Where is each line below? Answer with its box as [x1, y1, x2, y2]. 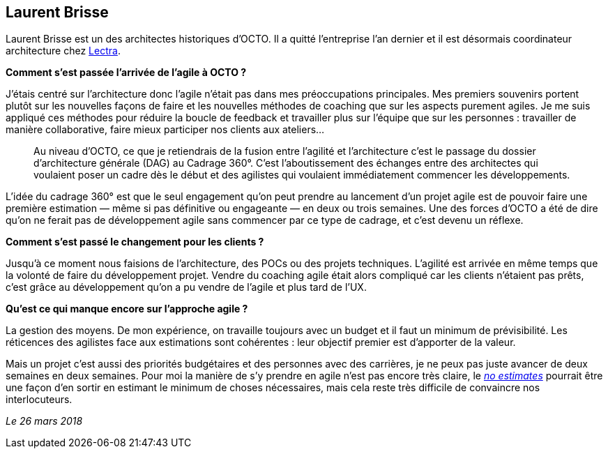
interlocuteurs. [6, 393, 73, 406]
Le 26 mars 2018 [6, 415, 83, 427]
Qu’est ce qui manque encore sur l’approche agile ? [6, 303, 248, 315]
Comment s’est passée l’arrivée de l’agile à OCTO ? [6, 66, 247, 79]
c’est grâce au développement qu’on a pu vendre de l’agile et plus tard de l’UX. [6, 281, 367, 294]
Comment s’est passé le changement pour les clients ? [6, 236, 264, 248]
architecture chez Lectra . [6, 45, 121, 57]
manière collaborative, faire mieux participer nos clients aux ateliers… [6, 123, 325, 136]
